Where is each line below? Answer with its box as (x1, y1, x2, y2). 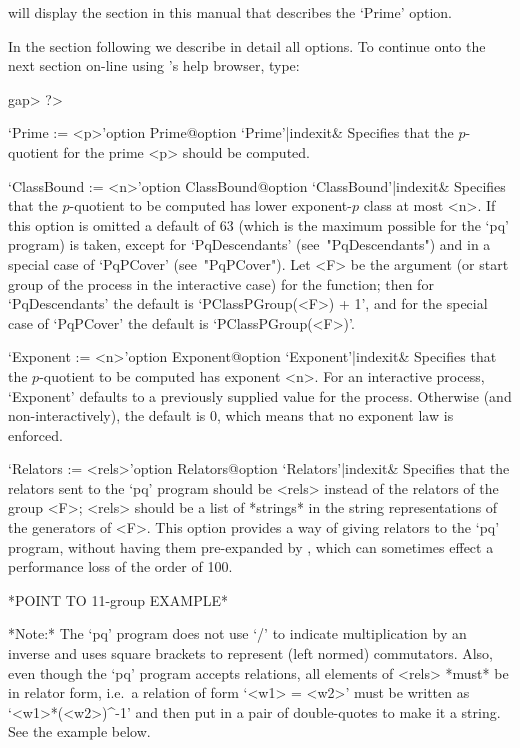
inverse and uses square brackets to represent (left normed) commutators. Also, (8, 643, 494, 664)
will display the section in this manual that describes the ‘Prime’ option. (8, 2, 453, 22)
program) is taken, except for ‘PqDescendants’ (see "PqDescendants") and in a (8, 234, 491, 255)
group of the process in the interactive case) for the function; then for (8, 273, 434, 294)
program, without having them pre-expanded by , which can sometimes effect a (8, 536, 494, 557)
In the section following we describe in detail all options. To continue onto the (8, 35, 486, 56)
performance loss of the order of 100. (8, 556, 233, 577)
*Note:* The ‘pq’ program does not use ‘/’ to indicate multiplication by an (8, 623, 467, 644)
